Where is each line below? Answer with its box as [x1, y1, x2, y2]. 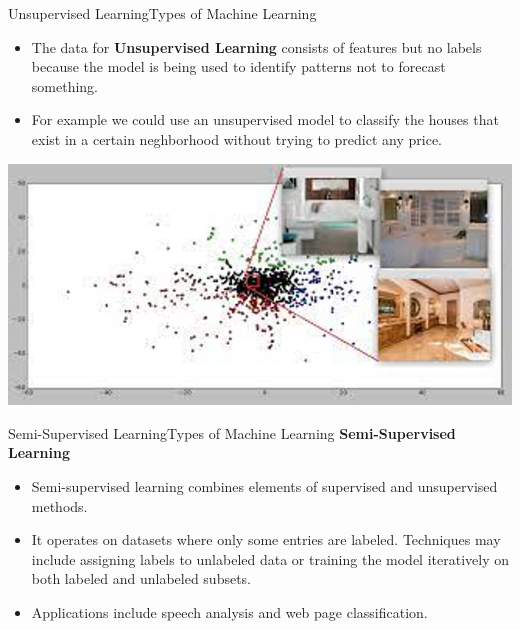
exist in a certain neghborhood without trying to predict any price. [31, 128, 443, 149]
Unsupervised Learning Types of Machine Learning [8, 3, 317, 23]
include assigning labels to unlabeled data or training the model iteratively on [31, 548, 509, 569]
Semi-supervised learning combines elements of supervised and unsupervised [31, 475, 498, 496]
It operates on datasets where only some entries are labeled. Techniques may [31, 529, 501, 550]
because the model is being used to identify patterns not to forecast [31, 56, 446, 77]
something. [31, 75, 98, 96]
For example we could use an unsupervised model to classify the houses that [31, 109, 499, 130]
